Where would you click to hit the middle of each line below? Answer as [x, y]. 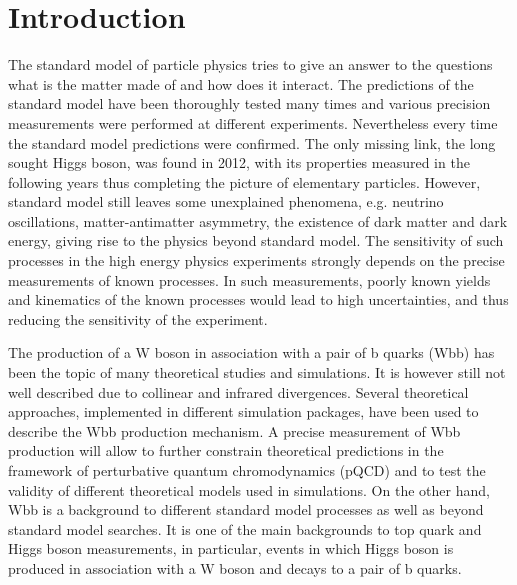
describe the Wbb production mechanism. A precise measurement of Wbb [234, 430]
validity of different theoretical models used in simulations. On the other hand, [249, 489]
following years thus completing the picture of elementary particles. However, [244, 181]
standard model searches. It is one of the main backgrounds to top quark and [245, 528]
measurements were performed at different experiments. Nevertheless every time [253, 122]
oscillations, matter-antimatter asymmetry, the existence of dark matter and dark [258, 220]
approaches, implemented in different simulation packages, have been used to [243, 411]
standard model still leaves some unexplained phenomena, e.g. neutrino [226, 201]
